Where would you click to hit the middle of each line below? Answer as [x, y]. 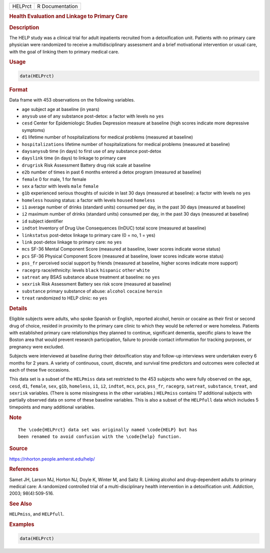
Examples [22, 524]
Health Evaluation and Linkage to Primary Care [68, 16]
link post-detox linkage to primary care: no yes [72, 242]
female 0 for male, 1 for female [54, 179]
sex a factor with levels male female [60, 186]
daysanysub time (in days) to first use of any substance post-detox [91, 151]
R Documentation [57, 6]
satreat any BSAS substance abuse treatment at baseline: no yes [91, 277]
